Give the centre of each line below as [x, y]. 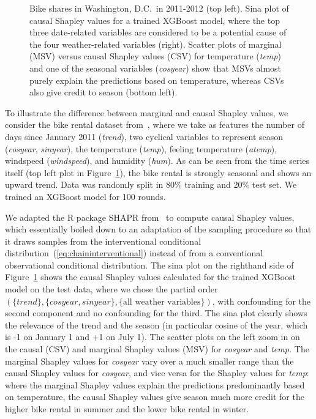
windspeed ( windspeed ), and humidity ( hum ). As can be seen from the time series [157, 161]
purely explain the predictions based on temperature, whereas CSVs [157, 80]
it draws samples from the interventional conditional [103, 241]
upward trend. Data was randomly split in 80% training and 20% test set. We [151, 184]
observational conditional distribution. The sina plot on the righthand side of [149, 265]
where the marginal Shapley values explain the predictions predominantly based [155, 384]
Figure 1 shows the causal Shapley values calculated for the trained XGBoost [151, 277]
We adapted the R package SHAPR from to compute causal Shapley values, [150, 217]
